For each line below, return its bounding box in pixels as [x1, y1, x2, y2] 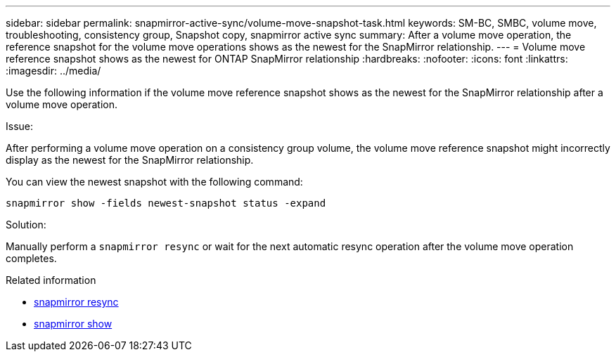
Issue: [6, 120, 34, 132]
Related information [6, 274, 96, 286]
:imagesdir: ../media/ [6, 65, 101, 77]
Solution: [6, 219, 46, 231]
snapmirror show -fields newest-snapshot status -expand [6, 197, 326, 209]
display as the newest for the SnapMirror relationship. [6, 154, 254, 166]
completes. [6, 252, 57, 264]
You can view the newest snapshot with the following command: [6, 176, 303, 188]
